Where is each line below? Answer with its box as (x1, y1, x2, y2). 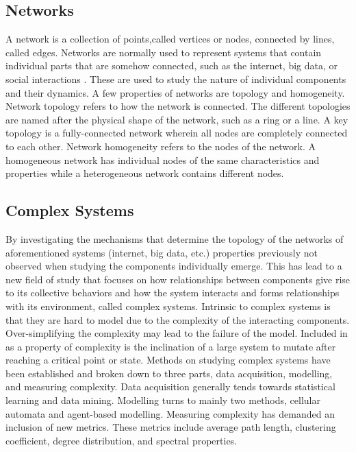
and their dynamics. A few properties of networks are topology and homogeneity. (5, 85, 345, 99)
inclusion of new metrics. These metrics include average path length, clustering (5, 420, 336, 434)
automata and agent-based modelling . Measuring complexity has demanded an (5, 406, 335, 420)
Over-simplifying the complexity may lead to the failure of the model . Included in (5, 326, 348, 340)
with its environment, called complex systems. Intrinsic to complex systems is (5, 298, 331, 313)
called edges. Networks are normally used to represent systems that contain (5, 45, 322, 59)
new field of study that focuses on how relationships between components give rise (5, 272, 351, 286)
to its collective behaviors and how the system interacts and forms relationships (5, 285, 340, 300)
